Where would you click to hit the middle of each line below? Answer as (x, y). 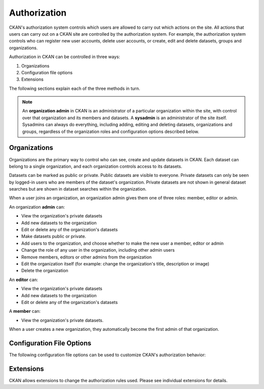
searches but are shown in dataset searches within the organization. (78, 189)
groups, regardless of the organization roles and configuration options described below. (111, 131)
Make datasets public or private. (54, 237)
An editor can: (24, 280)
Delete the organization (45, 271)
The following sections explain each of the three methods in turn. (75, 88)
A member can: (25, 311)
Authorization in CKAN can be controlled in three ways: (65, 57)
